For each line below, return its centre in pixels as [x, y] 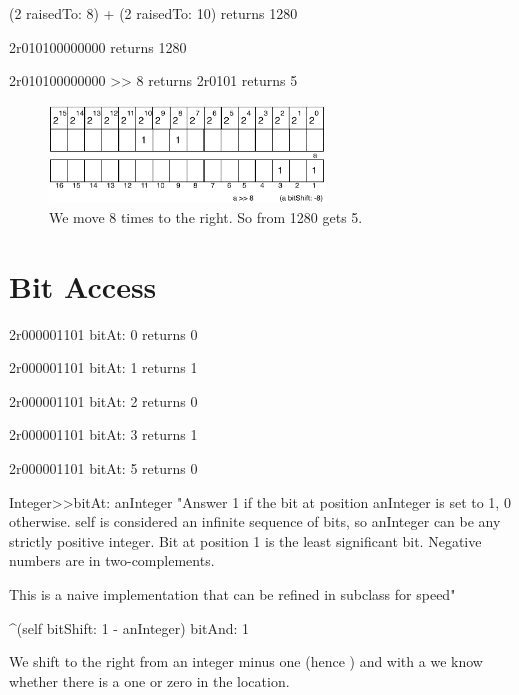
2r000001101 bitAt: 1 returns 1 [103, 367]
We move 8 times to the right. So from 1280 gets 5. [206, 216]
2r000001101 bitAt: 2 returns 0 [103, 400]
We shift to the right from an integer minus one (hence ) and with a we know [246, 661]
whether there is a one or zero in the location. [149, 680]
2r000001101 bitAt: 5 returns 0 [103, 467]
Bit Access [83, 285]
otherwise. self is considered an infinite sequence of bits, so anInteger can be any [255, 521]
